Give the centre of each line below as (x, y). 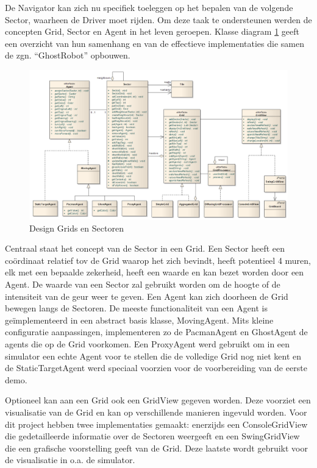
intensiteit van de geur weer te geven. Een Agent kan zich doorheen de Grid (147, 296)
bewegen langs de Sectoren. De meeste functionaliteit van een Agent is (136, 308)
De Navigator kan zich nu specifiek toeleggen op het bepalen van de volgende (149, 7)
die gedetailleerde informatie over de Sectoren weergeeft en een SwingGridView (152, 436)
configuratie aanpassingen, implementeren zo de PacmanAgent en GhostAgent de (156, 332)
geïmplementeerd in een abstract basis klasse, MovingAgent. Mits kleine (139, 320)
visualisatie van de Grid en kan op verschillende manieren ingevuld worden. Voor (156, 412)
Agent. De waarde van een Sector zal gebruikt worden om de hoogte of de (143, 284)
